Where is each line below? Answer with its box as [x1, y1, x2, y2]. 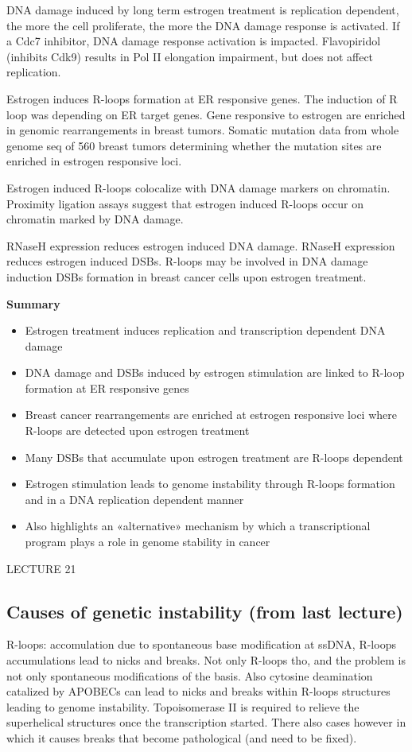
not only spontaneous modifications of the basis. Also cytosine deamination [6, 667, 373, 684]
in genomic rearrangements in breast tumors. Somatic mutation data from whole [6, 122, 399, 138]
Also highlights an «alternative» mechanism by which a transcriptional [25, 517, 371, 534]
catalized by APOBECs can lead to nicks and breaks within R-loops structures [6, 683, 391, 700]
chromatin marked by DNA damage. [6, 211, 184, 227]
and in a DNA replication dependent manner [25, 490, 244, 507]
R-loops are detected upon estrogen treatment [25, 422, 250, 439]
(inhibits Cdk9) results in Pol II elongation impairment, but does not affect [6, 48, 374, 64]
